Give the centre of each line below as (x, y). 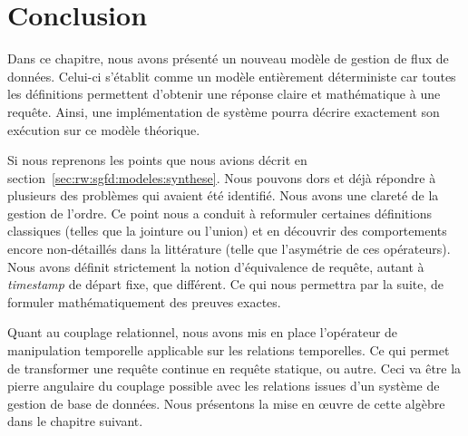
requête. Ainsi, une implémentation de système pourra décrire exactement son (224, 111)
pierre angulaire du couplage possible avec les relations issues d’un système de (224, 386)
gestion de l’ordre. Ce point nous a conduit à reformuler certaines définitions (220, 213)
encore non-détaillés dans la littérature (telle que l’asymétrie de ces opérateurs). (229, 249)
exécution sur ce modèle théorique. (104, 129)
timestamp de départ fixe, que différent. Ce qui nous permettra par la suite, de (225, 284)
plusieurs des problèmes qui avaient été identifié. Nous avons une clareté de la (223, 195)
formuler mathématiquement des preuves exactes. (144, 301)
